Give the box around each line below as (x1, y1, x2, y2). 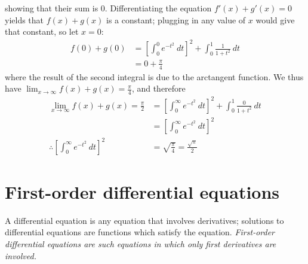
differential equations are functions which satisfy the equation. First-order (5, 226, 275, 238)
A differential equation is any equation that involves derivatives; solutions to (5, 214, 284, 226)
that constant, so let (5, 25, 79, 38)
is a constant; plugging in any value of (106, 13, 246, 26)
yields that (5, 13, 44, 26)
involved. (5, 249, 36, 262)
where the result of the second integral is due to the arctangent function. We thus (5, 70, 304, 83)
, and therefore (131, 82, 186, 95)
